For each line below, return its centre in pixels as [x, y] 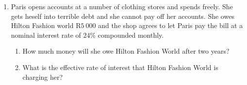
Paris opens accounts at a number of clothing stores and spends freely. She [122, 6]
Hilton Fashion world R [46, 25]
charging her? [43, 77]
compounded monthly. [131, 35]
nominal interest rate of [46, 35]
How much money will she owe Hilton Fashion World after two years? [126, 51]
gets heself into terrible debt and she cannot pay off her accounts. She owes [123, 16]
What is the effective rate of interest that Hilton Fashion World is [120, 67]
